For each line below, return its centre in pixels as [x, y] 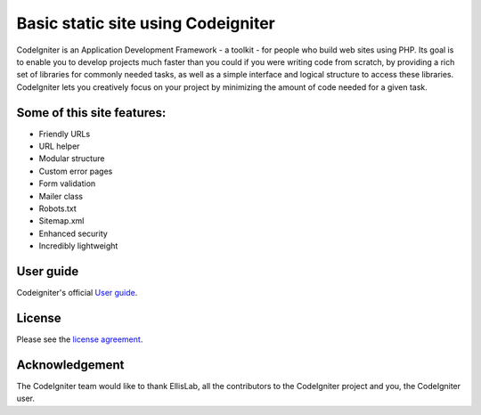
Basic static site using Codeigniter [146, 23]
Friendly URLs [65, 134]
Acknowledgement [70, 365]
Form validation [67, 183]
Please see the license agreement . [80, 339]
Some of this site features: [91, 113]
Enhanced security [73, 233]
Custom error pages [76, 171]
